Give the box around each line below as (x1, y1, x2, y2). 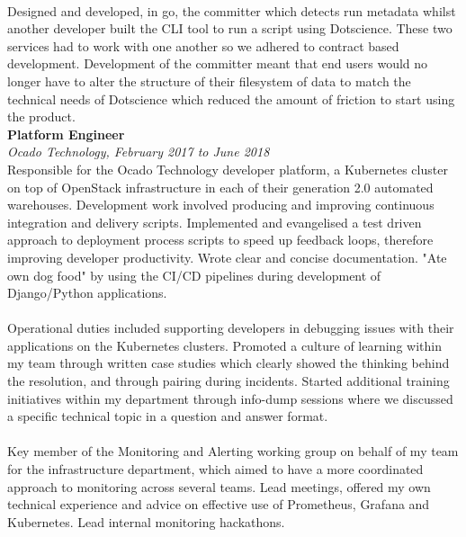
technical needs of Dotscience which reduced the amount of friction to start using (7, 89, 455, 108)
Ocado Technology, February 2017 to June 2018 (7, 142, 270, 161)
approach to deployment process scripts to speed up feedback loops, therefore (7, 230, 434, 249)
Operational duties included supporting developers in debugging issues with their (7, 318, 454, 337)
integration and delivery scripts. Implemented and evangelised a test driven (7, 212, 422, 231)
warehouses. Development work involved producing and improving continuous (7, 195, 435, 214)
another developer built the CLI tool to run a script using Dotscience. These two (7, 19, 453, 38)
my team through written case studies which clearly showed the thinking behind (7, 354, 450, 372)
